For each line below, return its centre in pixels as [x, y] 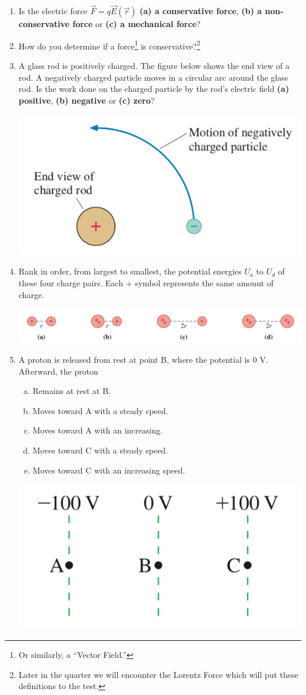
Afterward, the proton [58, 371]
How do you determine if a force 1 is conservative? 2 [109, 45]
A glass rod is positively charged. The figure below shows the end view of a [154, 66]
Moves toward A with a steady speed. [100, 410]
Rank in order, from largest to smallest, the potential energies [130, 271]
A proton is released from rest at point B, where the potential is [134, 359]
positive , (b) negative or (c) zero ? [87, 100]
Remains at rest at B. [71, 391]
